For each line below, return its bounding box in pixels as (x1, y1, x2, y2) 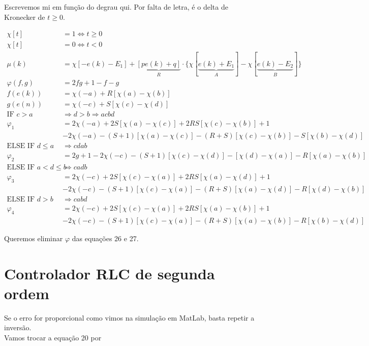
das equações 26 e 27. (72, 233, 139, 243)
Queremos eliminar (4, 233, 63, 243)
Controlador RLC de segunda (4, 263, 215, 283)
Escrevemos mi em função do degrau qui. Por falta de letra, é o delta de (4, 2, 228, 12)
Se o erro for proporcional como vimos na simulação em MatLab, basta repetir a (4, 312, 255, 323)
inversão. (4, 322, 32, 333)
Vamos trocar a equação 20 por (4, 332, 102, 342)
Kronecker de (4, 11, 45, 22)
